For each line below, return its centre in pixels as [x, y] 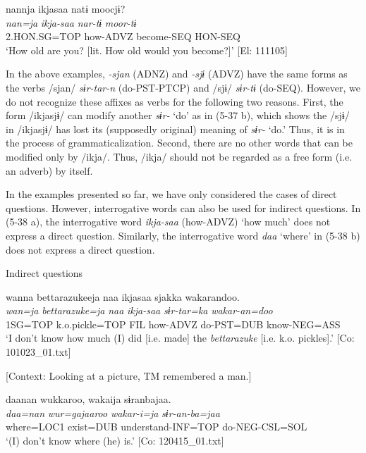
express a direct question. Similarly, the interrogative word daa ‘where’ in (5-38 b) [183, 235]
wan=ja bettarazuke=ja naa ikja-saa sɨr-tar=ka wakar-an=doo [139, 310]
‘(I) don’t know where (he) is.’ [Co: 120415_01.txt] [115, 441]
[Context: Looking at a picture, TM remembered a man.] [129, 375]
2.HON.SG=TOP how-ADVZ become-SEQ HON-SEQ [123, 36]
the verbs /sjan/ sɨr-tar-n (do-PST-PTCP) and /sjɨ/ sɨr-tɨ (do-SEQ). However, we [183, 87]
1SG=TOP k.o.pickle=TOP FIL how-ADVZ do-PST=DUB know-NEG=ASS [173, 324]
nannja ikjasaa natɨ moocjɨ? [66, 8]
